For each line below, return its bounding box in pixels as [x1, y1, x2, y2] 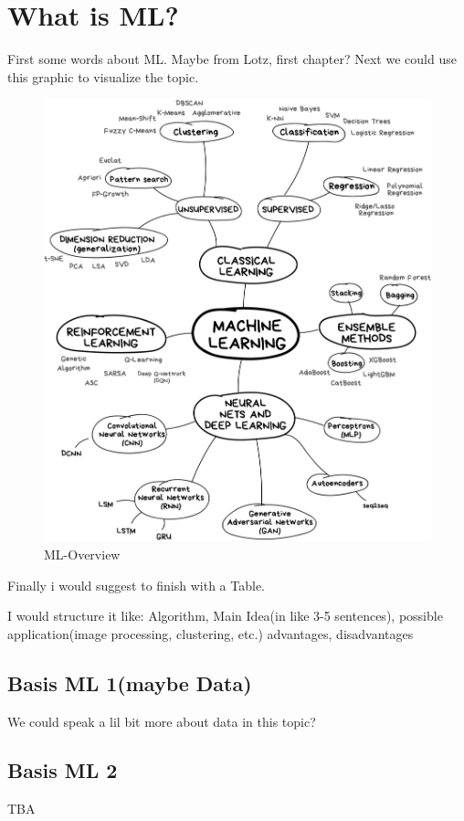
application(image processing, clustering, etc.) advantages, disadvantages [7, 624, 414, 643]
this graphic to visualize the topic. [7, 67, 199, 86]
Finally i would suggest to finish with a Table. [7, 575, 266, 594]
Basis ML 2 [7, 756, 118, 784]
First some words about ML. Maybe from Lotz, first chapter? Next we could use [7, 49, 457, 69]
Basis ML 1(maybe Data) [7, 668, 252, 697]
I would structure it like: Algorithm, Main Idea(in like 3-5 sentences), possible [7, 606, 443, 625]
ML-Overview [44, 544, 121, 563]
